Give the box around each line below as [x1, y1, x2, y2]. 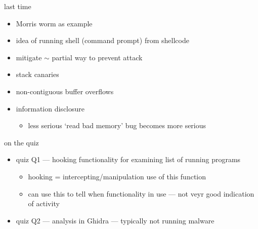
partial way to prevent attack [52, 52, 143, 62]
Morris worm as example [16, 18, 93, 28]
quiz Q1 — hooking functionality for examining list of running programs [16, 154, 241, 165]
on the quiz [4, 137, 39, 147]
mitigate [16, 52, 42, 62]
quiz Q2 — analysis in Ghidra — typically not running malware [16, 215, 214, 225]
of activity [28, 198, 60, 209]
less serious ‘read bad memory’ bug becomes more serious [28, 120, 206, 131]
